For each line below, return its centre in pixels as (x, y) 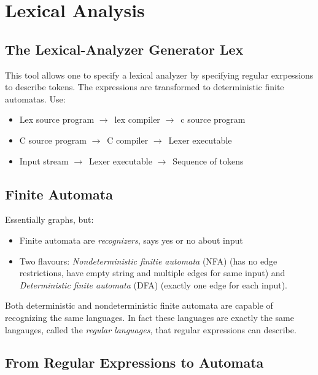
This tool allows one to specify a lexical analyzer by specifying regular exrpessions (159, 75)
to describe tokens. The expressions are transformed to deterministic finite (145, 87)
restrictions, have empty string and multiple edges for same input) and (152, 273)
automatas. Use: (35, 99)
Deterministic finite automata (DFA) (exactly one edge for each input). (153, 284)
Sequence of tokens (208, 160)
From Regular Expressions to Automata (134, 362)
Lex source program (57, 119)
